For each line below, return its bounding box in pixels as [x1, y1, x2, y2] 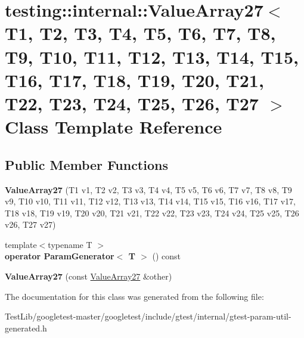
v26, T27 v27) [5, 218, 56, 231]
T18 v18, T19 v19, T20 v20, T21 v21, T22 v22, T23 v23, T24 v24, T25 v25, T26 [5, 206, 299, 219]
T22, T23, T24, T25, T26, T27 [5, 91, 259, 115]
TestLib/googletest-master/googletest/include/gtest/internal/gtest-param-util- [5, 310, 291, 323]
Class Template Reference [5, 114, 222, 139]
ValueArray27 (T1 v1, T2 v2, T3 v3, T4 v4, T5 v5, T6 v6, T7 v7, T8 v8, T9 [5, 183, 292, 196]
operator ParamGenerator [5, 250, 114, 262]
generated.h [5, 321, 47, 334]
